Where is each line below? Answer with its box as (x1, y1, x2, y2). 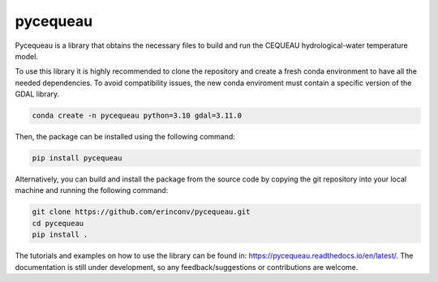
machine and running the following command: (15, 186, 169, 195)
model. (15, 51, 38, 61)
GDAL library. (15, 89, 60, 99)
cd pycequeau (32, 219, 84, 228)
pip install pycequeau (32, 154, 122, 163)
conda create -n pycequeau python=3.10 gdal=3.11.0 (32, 111, 243, 121)
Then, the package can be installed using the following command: (15, 132, 235, 142)
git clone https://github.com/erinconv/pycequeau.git (32, 207, 251, 216)
